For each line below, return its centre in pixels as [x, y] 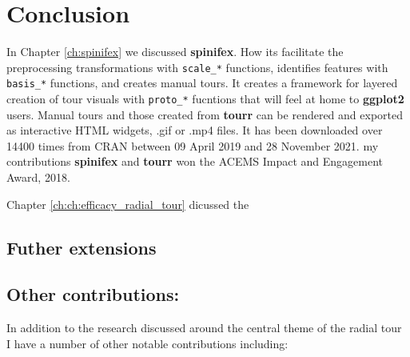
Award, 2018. [38, 177]
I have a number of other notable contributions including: [147, 343]
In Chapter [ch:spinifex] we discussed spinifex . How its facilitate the [175, 52]
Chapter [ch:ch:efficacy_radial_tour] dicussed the [128, 204]
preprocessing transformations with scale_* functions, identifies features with [197, 67]
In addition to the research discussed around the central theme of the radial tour [204, 328]
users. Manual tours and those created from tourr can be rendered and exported [205, 114]
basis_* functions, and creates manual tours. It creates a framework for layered [202, 83]
